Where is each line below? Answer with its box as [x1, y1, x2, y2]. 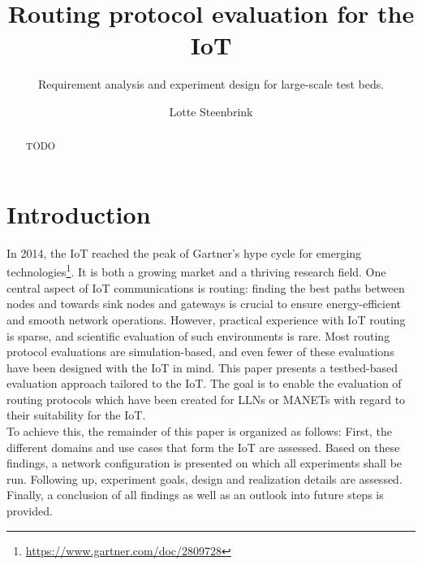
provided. [6, 502, 53, 519]
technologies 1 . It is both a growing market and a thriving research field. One [6, 261, 386, 280]
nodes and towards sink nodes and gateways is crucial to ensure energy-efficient [6, 295, 401, 312]
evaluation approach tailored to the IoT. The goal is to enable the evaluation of [6, 375, 402, 392]
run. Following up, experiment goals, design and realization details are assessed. [6, 470, 403, 487]
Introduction [6, 197, 151, 230]
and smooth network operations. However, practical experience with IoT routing [6, 311, 406, 328]
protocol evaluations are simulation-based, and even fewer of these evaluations [6, 343, 394, 360]
